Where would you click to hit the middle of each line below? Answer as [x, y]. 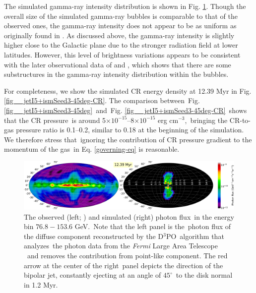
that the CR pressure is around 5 [55, 120]
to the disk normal [204, 275]
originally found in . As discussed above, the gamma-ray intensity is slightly [119, 35]
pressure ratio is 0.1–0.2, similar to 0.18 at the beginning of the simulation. [130, 130]
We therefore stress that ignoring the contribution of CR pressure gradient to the [128, 139]
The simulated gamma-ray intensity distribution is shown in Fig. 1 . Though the [125, 6]
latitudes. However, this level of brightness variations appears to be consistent [122, 54]
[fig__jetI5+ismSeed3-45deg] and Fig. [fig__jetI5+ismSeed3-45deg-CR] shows [126, 110]
